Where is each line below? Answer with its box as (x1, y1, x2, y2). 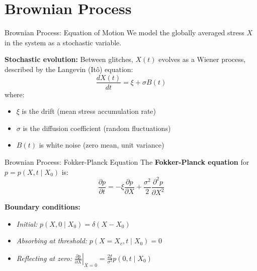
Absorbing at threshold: (16, 235, 88, 246)
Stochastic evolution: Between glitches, (5, 54, 133, 64)
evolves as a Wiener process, (158, 54, 246, 64)
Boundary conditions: (5, 201, 80, 212)
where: (5, 89, 25, 99)
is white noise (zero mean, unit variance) (39, 140, 164, 150)
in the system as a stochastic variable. (5, 37, 122, 47)
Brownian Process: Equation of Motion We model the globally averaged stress (5, 27, 244, 38)
